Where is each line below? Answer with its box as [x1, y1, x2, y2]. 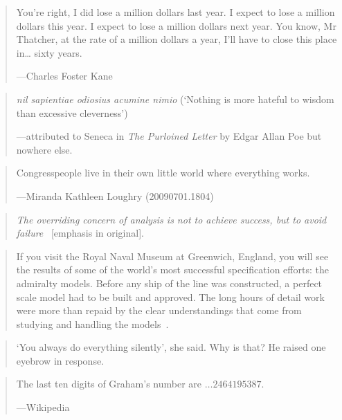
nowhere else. [16, 142, 73, 156]
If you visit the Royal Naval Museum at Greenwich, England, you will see [16, 248, 329, 263]
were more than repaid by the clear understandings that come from [16, 303, 302, 318]
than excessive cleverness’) [16, 105, 128, 120]
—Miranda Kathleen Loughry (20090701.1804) [16, 188, 214, 203]
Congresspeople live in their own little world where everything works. [16, 165, 310, 180]
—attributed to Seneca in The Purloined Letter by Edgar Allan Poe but [16, 129, 322, 143]
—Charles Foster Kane [16, 69, 113, 83]
